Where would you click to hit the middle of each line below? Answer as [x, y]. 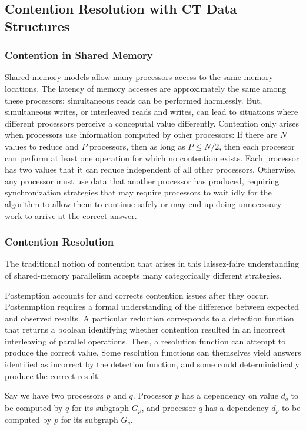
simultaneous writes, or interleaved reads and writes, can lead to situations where [152, 112]
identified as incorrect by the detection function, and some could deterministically [152, 364]
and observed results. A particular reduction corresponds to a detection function [149, 318]
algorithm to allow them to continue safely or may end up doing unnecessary [143, 203]
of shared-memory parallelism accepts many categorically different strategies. [143, 275]
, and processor [169, 407]
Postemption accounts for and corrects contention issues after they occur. [137, 295]
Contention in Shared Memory [79, 55]
